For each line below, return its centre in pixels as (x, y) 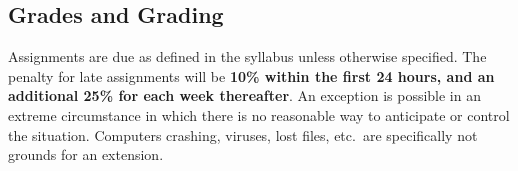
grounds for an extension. (86, 154)
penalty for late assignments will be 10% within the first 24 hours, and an (251, 75)
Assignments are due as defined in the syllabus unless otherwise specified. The (247, 56)
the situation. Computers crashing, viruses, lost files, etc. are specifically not (243, 134)
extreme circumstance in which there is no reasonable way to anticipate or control (259, 114)
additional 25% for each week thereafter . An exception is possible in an (244, 95)
